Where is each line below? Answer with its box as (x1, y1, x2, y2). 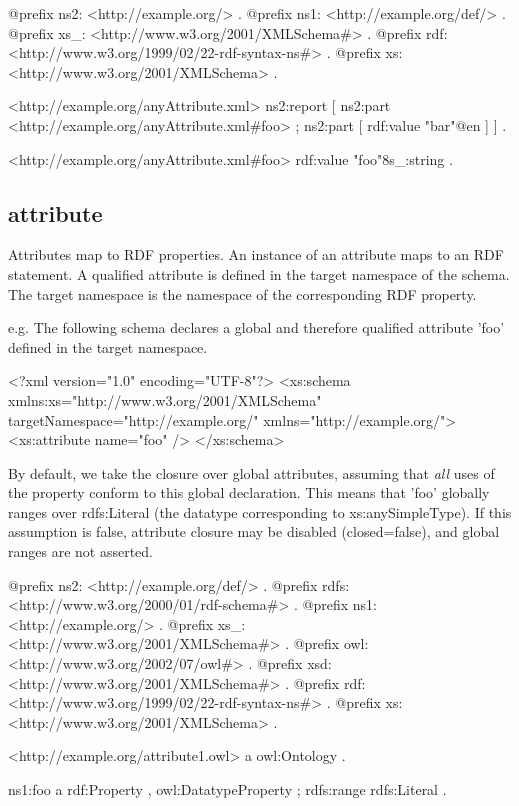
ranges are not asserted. (8, 541, 153, 562)
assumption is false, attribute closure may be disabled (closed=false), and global (8, 521, 500, 542)
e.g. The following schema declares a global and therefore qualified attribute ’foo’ (8, 317, 505, 338)
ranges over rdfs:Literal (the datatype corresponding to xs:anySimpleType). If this (8, 501, 512, 522)
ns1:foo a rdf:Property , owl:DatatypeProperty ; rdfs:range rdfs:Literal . (8, 779, 447, 800)
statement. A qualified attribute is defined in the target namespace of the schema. (8, 263, 510, 284)
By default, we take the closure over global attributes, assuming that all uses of (8, 462, 495, 483)
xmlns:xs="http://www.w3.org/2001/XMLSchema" (8, 389, 322, 410)
